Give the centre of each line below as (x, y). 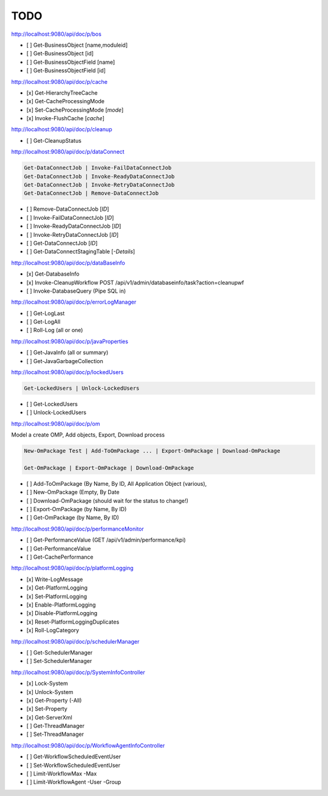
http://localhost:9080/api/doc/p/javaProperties (70, 341)
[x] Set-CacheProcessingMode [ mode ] (75, 110)
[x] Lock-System (47, 684)
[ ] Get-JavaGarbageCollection (65, 361)
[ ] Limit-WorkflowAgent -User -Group (74, 782)
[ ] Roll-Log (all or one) (55, 330)
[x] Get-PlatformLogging (57, 588)
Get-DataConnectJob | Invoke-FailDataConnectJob (98, 168)
